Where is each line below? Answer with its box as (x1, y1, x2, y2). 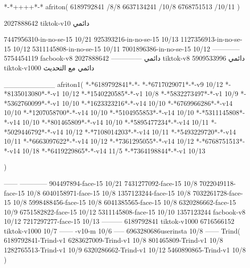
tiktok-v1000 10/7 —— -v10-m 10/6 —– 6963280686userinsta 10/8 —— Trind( (4, 225, 240, 235)
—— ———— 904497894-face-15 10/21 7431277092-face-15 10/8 (4, 178, 197, 188)
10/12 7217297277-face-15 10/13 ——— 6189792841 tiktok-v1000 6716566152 (4, 216, 234, 226)
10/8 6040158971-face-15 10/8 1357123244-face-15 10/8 (27, 187, 191, 198)
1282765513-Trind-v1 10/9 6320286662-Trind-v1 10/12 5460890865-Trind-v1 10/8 (4, 245, 246, 255)
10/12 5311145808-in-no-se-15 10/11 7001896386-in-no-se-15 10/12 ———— (13, 43, 240, 53)
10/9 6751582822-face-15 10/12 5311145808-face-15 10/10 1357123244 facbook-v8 (4, 206, 246, 217)
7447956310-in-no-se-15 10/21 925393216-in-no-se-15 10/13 (4, 34, 179, 44)
